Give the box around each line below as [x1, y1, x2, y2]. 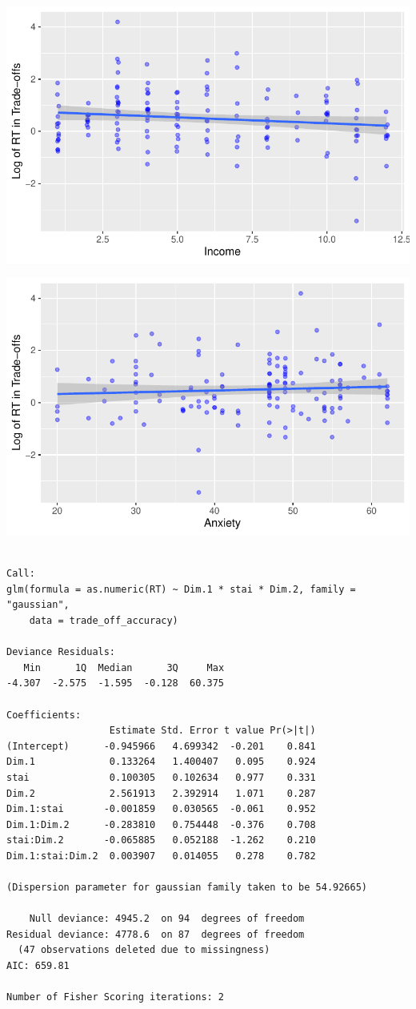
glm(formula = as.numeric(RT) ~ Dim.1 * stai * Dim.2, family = [6, 583, 356, 595]
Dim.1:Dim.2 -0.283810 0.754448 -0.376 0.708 [6, 818, 316, 830]
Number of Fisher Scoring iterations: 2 [6, 991, 225, 1003]
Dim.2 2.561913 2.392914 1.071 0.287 [6, 787, 316, 799]
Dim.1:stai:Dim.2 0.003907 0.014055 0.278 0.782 [6, 850, 316, 862]
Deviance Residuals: [6, 646, 116, 658]
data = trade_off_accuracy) [29, 615, 178, 626]
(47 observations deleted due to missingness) [18, 944, 270, 956]
